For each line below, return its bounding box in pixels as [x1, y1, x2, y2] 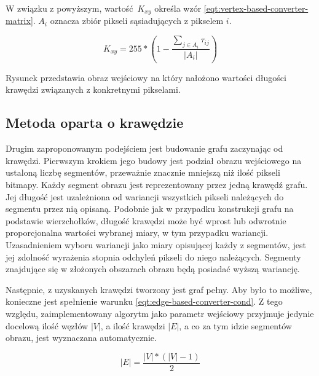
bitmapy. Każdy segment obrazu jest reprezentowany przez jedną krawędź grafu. [6, 178, 308, 191]
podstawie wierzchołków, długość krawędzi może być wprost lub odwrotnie [6, 214, 286, 227]
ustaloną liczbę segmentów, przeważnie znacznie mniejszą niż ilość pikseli [6, 166, 280, 179]
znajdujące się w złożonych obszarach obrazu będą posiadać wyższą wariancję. [6, 262, 300, 275]
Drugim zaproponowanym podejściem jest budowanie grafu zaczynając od [6, 142, 283, 155]
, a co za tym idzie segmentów [179, 319, 292, 332]
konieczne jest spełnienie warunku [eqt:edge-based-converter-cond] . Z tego [6, 295, 283, 308]
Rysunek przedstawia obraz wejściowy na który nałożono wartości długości [6, 71, 286, 84]
